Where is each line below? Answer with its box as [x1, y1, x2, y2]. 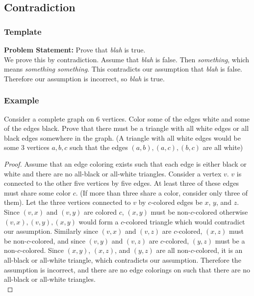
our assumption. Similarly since [4, 226, 99, 236]
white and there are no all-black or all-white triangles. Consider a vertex [4, 168, 222, 178]
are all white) [203, 142, 243, 152]
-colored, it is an [193, 245, 243, 255]
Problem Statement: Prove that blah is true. [4, 45, 146, 54]
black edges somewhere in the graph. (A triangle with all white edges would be [4, 132, 241, 143]
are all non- [156, 245, 191, 255]
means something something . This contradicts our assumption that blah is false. [4, 64, 243, 74]
